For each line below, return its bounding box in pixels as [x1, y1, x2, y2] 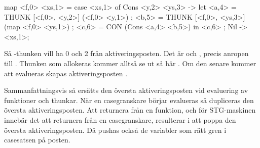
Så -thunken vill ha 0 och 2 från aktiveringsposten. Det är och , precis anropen [4, 48, 249, 59]
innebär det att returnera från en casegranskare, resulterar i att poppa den [4, 114, 236, 125]
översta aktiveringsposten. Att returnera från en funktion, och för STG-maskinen [4, 105, 256, 115]
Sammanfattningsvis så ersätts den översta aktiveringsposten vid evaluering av [4, 85, 248, 95]
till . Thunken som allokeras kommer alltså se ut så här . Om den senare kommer [4, 58, 256, 68]
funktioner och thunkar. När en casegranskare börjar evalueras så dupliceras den [4, 94, 254, 105]
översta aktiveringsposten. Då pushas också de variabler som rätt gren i [4, 124, 227, 135]
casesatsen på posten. [4, 134, 70, 145]
